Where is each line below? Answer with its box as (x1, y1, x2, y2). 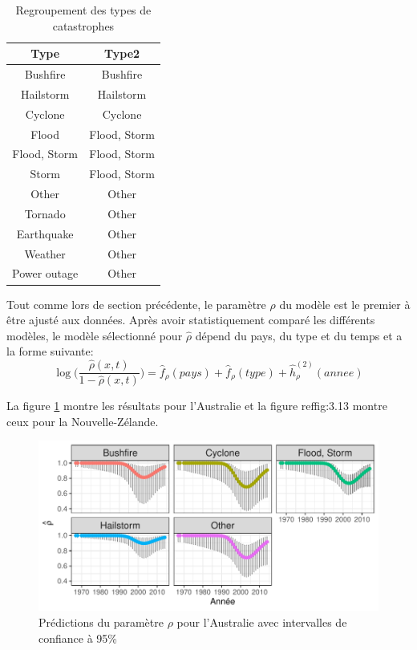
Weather (24, 245, 66, 262)
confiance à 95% (38, 629, 117, 646)
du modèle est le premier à (279, 295, 411, 312)
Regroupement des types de (15, 2, 152, 18)
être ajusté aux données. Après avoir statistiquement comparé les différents (6, 311, 375, 328)
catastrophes (52, 17, 115, 34)
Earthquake (16, 225, 74, 242)
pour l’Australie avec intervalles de (176, 614, 347, 631)
